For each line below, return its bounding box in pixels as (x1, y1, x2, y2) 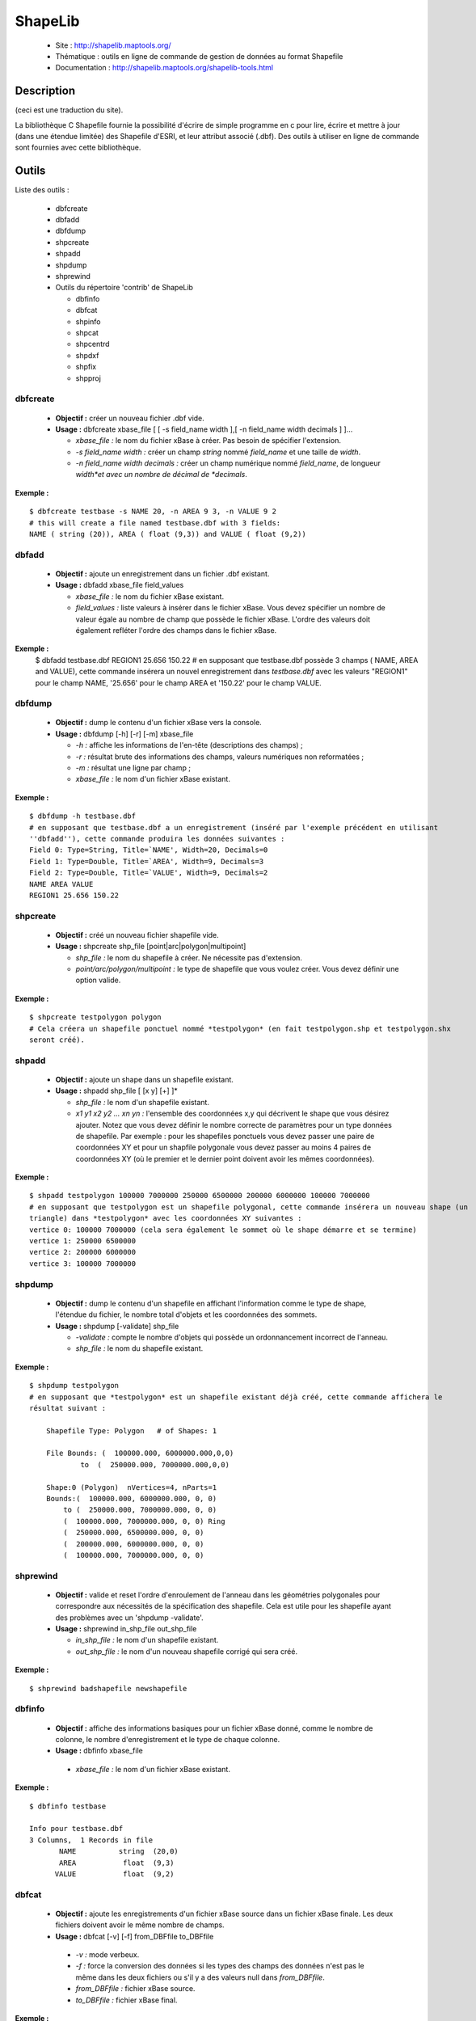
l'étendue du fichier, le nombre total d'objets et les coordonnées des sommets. (55, 1310, 318, 1319)
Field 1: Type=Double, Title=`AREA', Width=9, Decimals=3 (29, 857, 264, 866)
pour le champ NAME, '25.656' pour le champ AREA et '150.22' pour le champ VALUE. (35, 677, 322, 687)
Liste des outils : (15, 185, 70, 195)
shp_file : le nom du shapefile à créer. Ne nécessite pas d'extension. (75, 952, 303, 962)
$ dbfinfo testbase (29, 1801, 107, 1811)
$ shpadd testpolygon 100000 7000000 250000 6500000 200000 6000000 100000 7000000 (29, 1191, 371, 1200)
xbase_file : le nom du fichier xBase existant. (75, 591, 225, 601)
